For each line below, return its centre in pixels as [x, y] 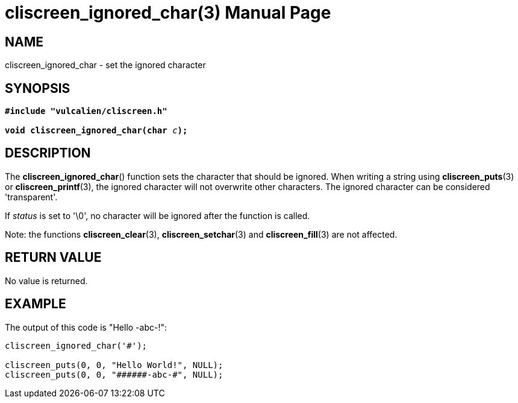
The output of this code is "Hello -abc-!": [86, 327]
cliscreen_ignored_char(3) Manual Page [168, 13]
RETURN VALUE [53, 258]
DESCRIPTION [48, 153]
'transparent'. [31, 197]
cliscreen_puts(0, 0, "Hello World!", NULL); [114, 365]
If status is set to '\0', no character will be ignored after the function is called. [158, 215]
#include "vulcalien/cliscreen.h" [86, 111]
